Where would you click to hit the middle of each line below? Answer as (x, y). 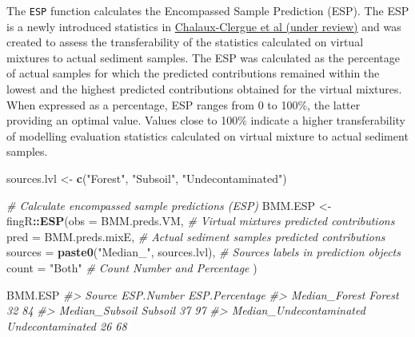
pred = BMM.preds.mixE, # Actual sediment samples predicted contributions (196, 236)
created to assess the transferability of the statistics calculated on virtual (185, 42)
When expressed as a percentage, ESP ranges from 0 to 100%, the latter (184, 104)
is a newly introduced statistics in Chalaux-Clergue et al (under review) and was (204, 26)
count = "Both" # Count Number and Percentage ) (132, 267)
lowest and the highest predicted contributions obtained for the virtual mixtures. (204, 89)
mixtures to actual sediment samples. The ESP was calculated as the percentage (204, 57)
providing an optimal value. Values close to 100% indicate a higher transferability (206, 120)
